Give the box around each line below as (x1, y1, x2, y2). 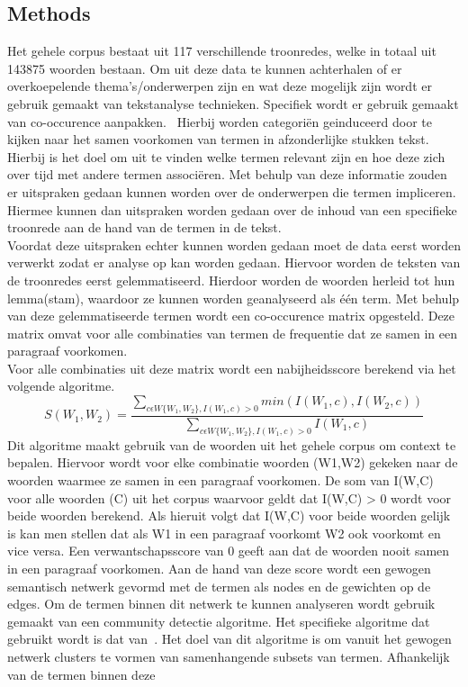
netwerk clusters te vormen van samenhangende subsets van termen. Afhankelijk (7, 646, 450, 665)
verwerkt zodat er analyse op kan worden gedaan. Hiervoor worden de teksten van (7, 253, 461, 272)
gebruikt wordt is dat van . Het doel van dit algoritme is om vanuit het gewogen (7, 629, 452, 648)
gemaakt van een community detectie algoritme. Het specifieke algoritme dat (7, 611, 430, 630)
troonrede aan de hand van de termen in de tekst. (7, 218, 282, 237)
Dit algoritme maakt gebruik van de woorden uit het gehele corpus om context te (7, 435, 456, 454)
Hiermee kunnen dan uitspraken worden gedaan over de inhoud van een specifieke (7, 200, 457, 219)
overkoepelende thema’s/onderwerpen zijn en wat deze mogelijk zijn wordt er (7, 77, 432, 95)
